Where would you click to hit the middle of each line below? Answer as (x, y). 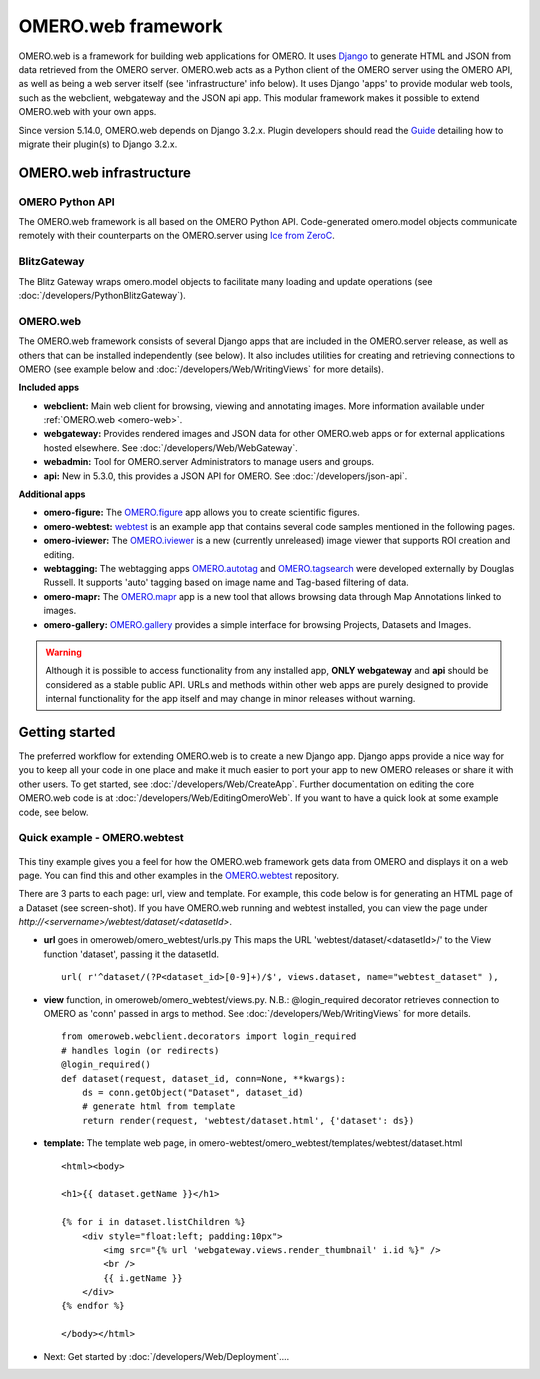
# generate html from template (158, 1106)
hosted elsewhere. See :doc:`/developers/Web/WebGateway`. (171, 447)
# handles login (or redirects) (140, 1050)
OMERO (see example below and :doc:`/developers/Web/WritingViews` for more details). (201, 369)
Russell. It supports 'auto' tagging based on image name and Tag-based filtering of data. (226, 582)
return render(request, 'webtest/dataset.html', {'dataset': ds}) (248, 1120)
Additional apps (52, 494)
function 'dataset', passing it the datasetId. (131, 954)
